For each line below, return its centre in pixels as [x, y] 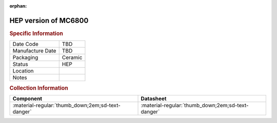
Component [27, 99]
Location [23, 71]
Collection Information [39, 88]
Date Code [25, 44]
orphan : [18, 6]
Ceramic [72, 58]
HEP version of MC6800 [49, 20]
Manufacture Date [34, 51]
